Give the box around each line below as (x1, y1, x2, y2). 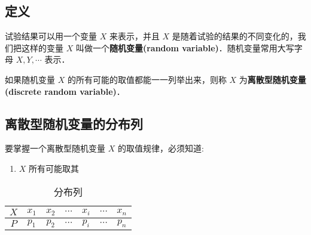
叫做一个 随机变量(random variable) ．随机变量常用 (75, 41, 278, 54)
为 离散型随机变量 (239, 73, 306, 85)
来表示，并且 (109, 30, 160, 42)
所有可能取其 (29, 162, 80, 174)
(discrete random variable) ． (5, 85, 125, 97)
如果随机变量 (5, 73, 55, 85)
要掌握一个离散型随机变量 (5, 142, 105, 154)
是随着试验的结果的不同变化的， (172, 30, 298, 42)
